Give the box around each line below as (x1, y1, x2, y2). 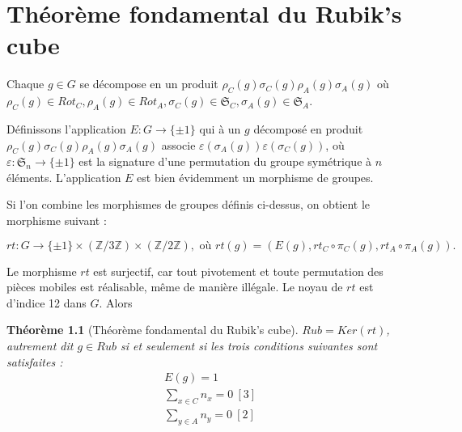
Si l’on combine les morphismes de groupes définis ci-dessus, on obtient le (6, 196, 371, 213)
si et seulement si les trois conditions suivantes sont (120, 337, 378, 354)
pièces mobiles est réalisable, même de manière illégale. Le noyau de (6, 278, 343, 295)
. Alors (99, 294, 133, 311)
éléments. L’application (6, 168, 121, 185)
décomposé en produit (253, 120, 363, 137)
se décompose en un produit (79, 75, 218, 92)
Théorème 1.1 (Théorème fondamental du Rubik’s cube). (6, 321, 299, 338)
